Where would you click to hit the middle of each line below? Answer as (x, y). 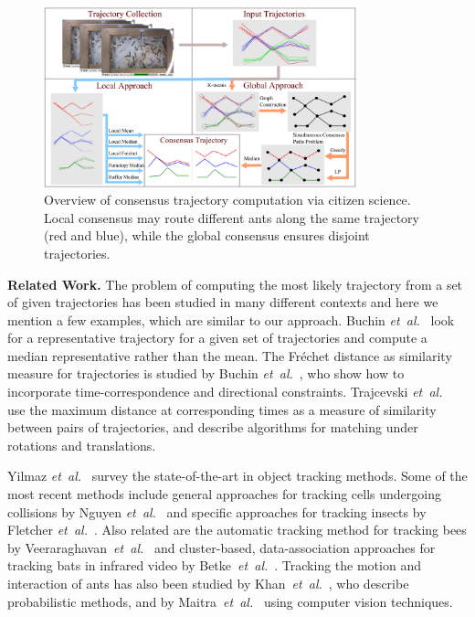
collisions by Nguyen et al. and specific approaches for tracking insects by (217, 511)
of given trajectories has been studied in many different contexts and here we (223, 302)
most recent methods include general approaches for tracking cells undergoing (224, 494)
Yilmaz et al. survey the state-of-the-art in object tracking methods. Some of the (237, 476)
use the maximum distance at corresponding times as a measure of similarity (222, 409)
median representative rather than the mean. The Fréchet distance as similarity (230, 355)
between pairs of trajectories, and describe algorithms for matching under (213, 427)
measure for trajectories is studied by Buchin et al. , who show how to (206, 373)
